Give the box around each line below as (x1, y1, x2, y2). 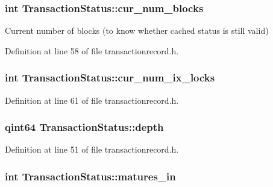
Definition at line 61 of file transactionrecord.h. (5, 93, 179, 106)
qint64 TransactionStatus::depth (5, 119, 164, 135)
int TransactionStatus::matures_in (5, 168, 176, 183)
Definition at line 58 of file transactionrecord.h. (5, 44, 179, 57)
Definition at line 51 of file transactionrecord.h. (5, 143, 179, 156)
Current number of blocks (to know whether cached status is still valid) (5, 24, 269, 37)
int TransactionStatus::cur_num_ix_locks (5, 70, 215, 85)
